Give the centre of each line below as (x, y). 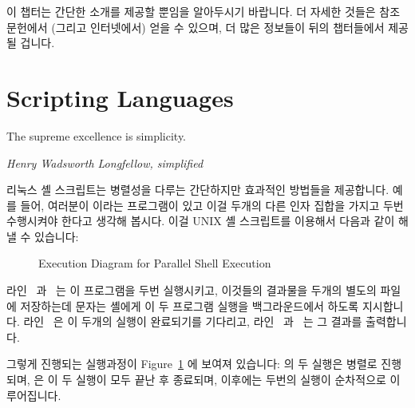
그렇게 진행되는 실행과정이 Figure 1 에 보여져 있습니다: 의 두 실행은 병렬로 (192, 364)
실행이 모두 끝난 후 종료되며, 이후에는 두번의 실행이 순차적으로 (231, 380)
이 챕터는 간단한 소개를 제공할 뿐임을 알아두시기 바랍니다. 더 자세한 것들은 (191, 11)
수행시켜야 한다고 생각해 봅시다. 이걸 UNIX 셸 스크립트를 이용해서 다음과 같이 (201, 221)
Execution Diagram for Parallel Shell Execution (155, 263)
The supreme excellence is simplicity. (97, 135)
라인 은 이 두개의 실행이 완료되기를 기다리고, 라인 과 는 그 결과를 (193, 321)
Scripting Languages (120, 97)
